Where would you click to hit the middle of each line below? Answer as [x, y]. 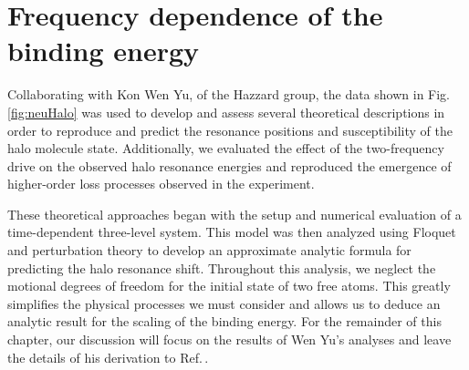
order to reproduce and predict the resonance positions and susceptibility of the [230, 130]
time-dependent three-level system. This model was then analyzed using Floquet [232, 232]
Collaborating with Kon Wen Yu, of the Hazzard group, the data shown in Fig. [229, 94]
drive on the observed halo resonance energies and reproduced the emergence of [229, 165]
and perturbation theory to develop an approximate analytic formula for [209, 250]
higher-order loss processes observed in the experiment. [161, 184]
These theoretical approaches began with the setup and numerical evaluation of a [234, 214]
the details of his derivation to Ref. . [108, 357]
